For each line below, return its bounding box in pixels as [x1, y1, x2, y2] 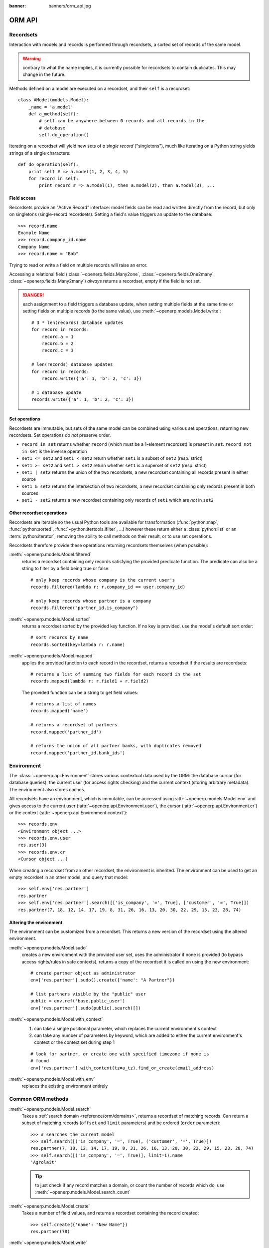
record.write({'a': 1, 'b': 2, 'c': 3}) [41, 376, 142, 381]
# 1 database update [31, 389, 82, 395]
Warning [22, 55, 41, 61]
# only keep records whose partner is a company [30, 598, 151, 604]
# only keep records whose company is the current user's [30, 577, 175, 583]
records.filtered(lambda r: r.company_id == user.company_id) [30, 584, 186, 590]
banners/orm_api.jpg [48, 3, 91, 8]
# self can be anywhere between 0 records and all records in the [39, 118, 205, 124]
